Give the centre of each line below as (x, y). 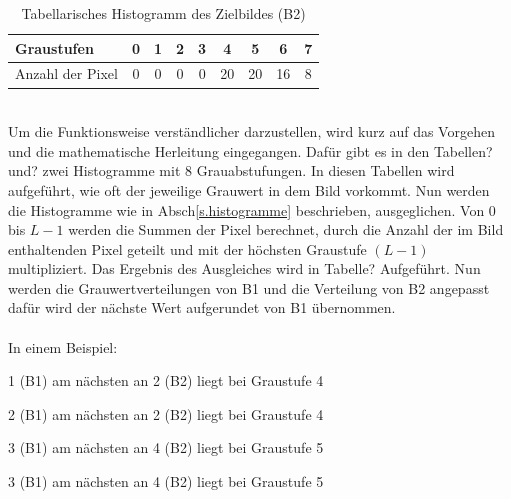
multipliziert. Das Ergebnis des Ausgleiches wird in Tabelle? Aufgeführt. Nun (244, 268)
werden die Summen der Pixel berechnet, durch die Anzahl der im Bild (286, 229)
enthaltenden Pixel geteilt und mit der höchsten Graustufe (187, 248)
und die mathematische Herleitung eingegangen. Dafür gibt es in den (219, 150)
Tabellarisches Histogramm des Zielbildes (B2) (163, 13)
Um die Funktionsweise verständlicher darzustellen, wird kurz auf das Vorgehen (251, 131)
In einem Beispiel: (63, 346)
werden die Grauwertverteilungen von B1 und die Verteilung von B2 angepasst (249, 287)
